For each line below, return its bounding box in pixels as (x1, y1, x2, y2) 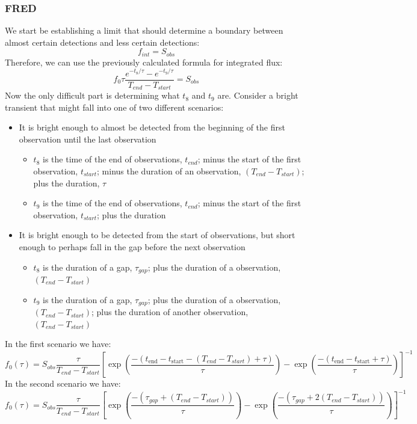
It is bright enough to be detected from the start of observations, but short (19, 229, 295, 241)
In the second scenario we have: (5, 377, 121, 390)
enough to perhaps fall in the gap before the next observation (19, 240, 246, 253)
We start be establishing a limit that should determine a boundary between (5, 24, 283, 37)
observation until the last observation (19, 132, 156, 145)
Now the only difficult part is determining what (5, 89, 180, 102)
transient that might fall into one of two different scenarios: (5, 100, 224, 113)
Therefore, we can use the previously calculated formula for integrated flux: (5, 55, 283, 68)
